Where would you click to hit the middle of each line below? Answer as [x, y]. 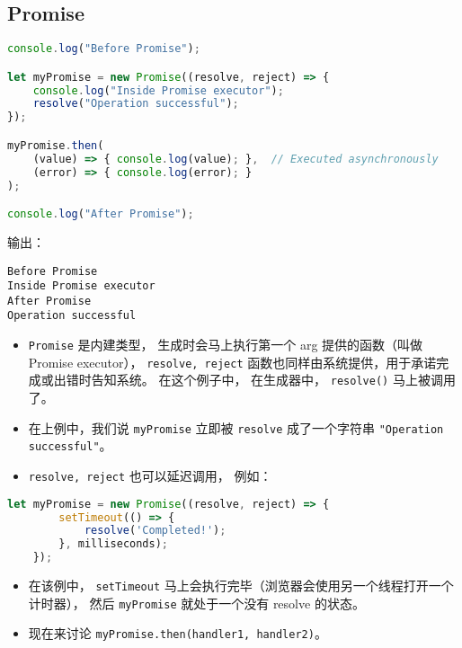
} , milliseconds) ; [114, 544]
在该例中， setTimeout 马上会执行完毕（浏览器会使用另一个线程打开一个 [241, 586]
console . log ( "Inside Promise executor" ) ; [158, 90]
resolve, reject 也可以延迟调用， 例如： [150, 476]
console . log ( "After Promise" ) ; [101, 214]
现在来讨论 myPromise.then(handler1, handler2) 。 [178, 633]
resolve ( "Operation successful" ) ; [136, 104]
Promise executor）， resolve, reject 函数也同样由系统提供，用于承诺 [232, 362]
